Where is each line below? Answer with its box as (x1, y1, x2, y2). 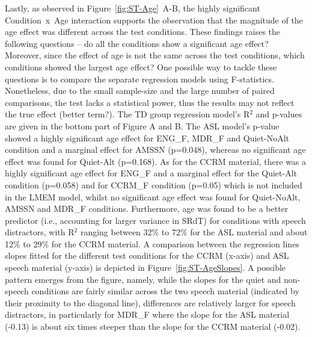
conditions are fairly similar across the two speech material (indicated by (31, 285, 299, 297)
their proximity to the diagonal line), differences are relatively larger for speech (5, 296, 296, 309)
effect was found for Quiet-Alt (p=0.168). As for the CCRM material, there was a (5, 155, 307, 167)
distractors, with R (5, 226, 75, 238)
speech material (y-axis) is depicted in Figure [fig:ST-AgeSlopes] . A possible (5, 261, 286, 274)
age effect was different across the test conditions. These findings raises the (5, 25, 281, 38)
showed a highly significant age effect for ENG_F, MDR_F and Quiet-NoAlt (5, 131, 289, 144)
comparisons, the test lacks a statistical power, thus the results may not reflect (5, 96, 295, 108)
